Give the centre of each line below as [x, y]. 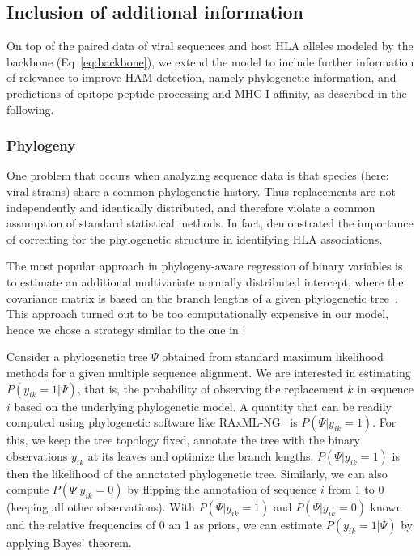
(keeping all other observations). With [101, 507]
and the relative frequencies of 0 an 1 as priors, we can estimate [165, 525]
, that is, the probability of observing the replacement [210, 388]
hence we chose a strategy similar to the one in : [126, 329]
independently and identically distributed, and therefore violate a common [191, 207]
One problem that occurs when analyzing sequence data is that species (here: [198, 175]
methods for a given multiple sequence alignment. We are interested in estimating [209, 372]
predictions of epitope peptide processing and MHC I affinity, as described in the [207, 93]
